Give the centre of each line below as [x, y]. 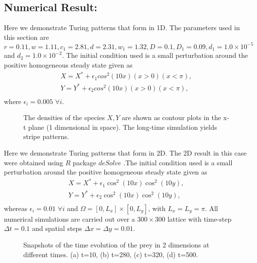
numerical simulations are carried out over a [69, 219]
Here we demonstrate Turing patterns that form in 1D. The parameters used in [122, 27]
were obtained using [34, 162]
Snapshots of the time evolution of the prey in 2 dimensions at [116, 245]
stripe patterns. [46, 136]
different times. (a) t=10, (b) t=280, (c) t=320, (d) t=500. [111, 254]
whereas [16, 208]
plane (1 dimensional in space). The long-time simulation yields [123, 127]
